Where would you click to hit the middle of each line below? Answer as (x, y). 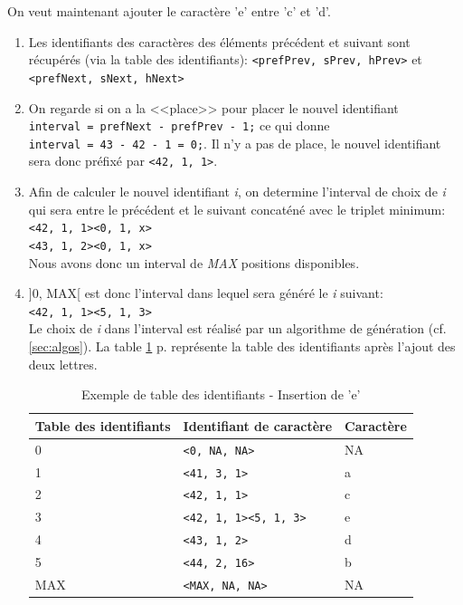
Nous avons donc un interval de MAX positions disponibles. (194, 262)
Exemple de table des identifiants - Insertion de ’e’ (221, 394)
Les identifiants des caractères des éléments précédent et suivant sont (219, 41)
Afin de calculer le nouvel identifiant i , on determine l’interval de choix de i (237, 192)
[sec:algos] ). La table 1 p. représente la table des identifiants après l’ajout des (242, 346)
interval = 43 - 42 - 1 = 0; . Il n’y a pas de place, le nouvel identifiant (235, 143)
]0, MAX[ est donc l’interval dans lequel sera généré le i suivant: (206, 293)
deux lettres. (63, 364)
